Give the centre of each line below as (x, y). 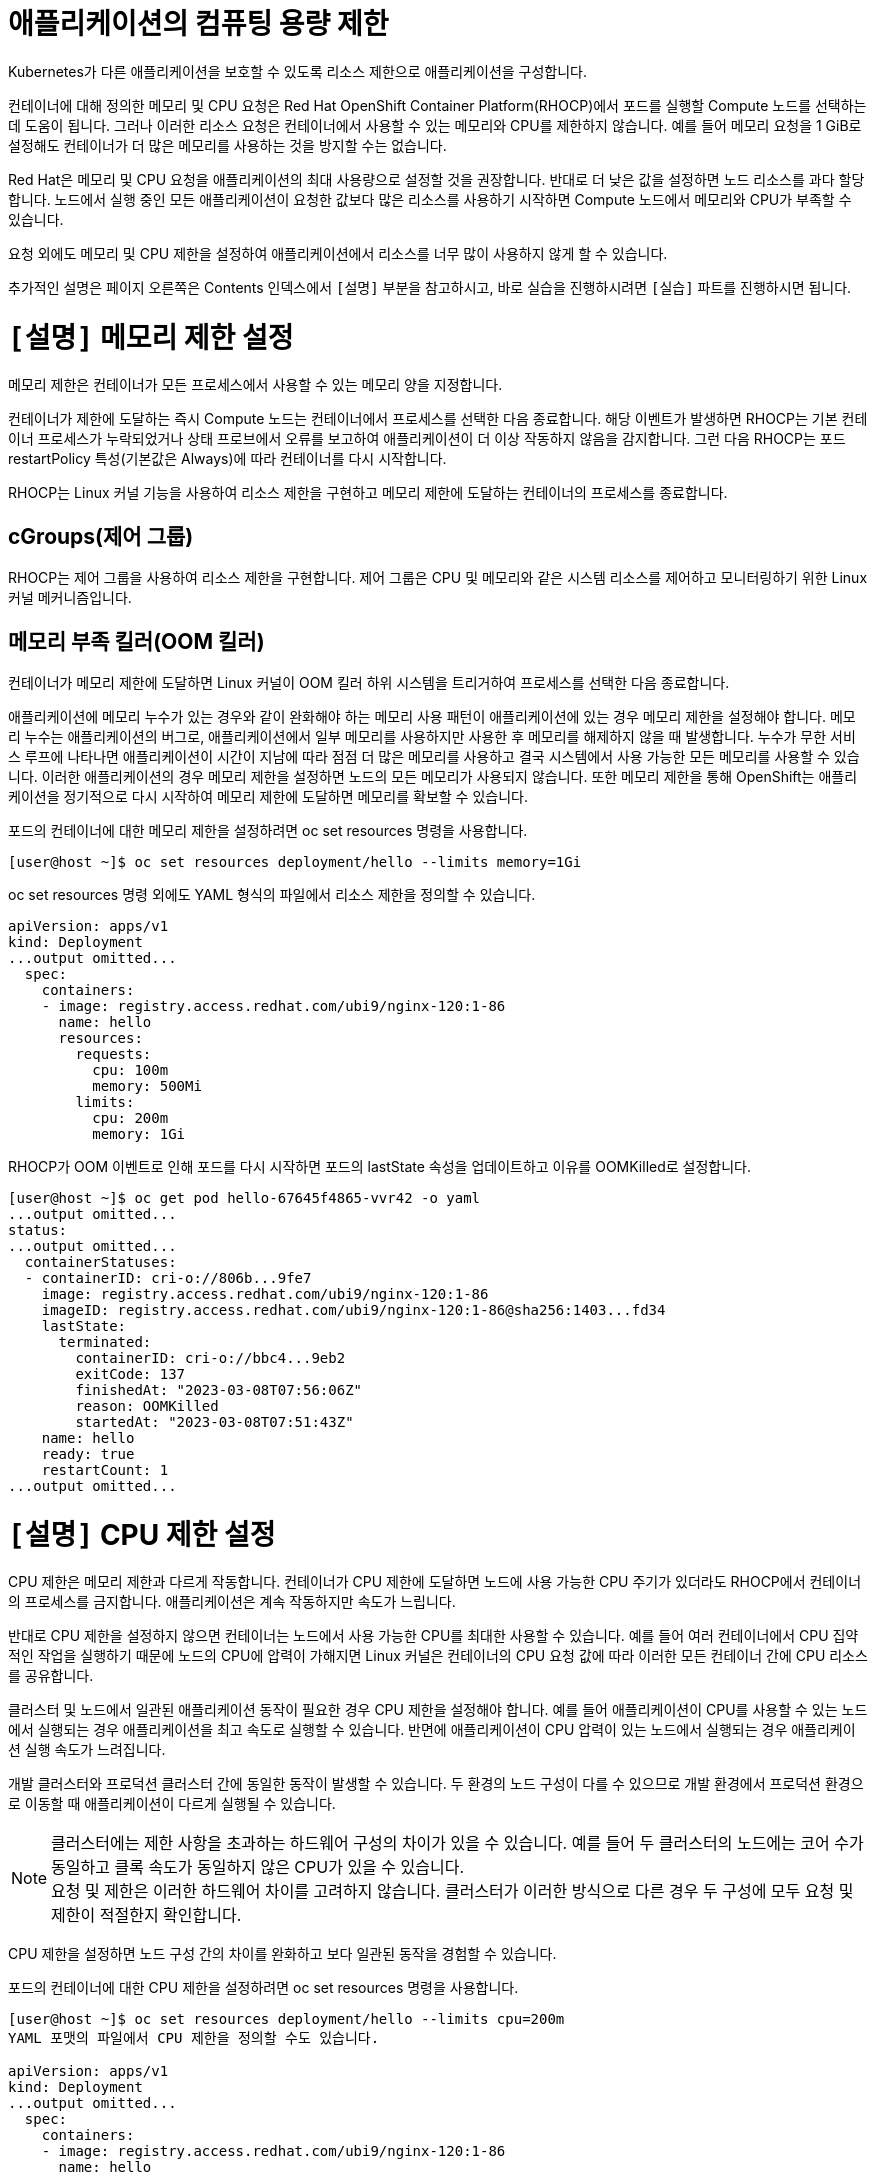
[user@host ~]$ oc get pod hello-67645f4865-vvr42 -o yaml (244, 1197)
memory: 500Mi (147, 1085)
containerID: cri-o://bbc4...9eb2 (210, 1357)
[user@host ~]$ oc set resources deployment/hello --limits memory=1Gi (295, 861)
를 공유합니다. (51, 1676)
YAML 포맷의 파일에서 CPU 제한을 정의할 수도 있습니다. (194, 2038)
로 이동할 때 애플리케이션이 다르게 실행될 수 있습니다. (172, 1804)
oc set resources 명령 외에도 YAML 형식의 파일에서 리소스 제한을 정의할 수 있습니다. (272, 894)
